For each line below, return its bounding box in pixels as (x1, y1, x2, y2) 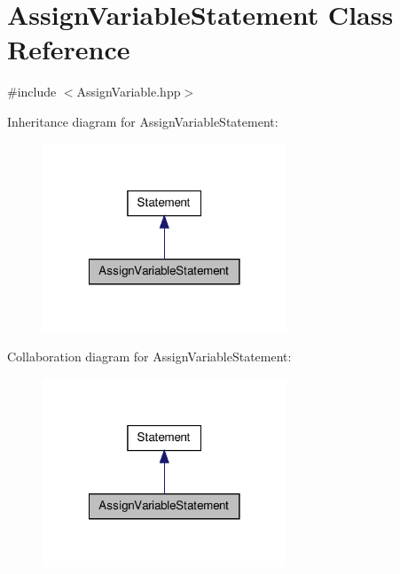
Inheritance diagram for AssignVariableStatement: (7, 112, 278, 130)
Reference (7, 31, 130, 67)
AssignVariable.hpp (76, 82, 181, 101)
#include (7, 82, 57, 101)
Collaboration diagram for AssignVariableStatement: (7, 347, 292, 366)
